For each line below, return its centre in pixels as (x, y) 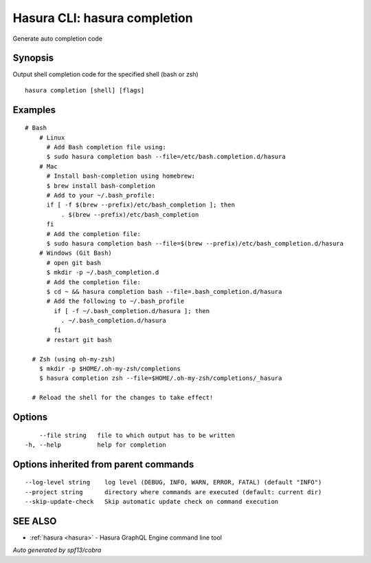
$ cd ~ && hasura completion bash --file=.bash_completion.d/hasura (164, 291)
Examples (34, 110)
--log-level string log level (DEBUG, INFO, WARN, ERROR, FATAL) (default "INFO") (173, 482)
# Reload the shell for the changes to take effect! (123, 398)
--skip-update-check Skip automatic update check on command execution (152, 502)
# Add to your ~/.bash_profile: (101, 195)
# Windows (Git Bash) (76, 253)
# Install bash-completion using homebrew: (121, 176)
